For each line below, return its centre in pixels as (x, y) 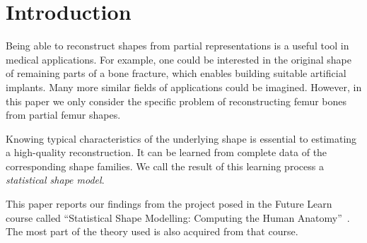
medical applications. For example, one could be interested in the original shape (179, 59)
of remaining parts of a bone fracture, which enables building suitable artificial (176, 73)
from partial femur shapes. (63, 115)
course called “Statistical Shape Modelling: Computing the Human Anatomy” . (178, 217)
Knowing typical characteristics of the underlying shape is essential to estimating (181, 138)
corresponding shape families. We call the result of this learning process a (165, 166)
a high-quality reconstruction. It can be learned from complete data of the (167, 152)
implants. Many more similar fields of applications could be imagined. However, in (184, 87)
